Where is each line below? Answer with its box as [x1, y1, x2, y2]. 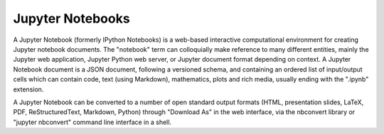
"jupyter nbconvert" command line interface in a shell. [13, 118, 172, 126]
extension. [13, 85, 44, 94]
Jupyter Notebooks [13, 11, 131, 26]
